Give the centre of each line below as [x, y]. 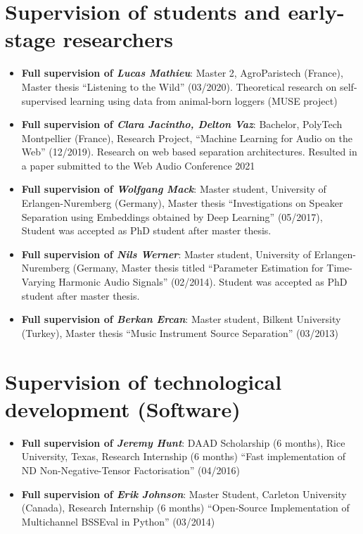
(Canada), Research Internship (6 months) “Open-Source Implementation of [185, 508]
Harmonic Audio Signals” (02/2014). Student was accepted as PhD [203, 282]
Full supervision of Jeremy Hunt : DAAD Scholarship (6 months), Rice [183, 442]
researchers [118, 39]
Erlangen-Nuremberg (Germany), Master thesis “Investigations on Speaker [182, 203]
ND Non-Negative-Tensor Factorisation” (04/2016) [130, 470]
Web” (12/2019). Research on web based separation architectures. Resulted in [189, 152]
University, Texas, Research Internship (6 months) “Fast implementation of [184, 456]
